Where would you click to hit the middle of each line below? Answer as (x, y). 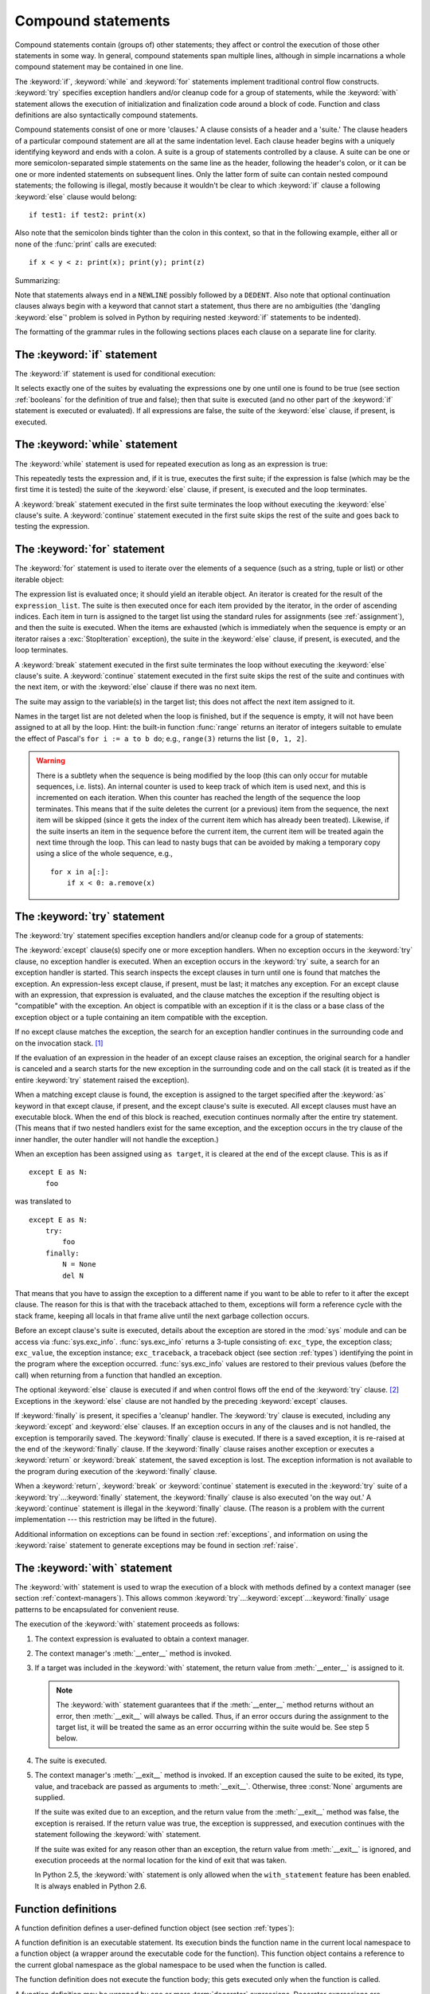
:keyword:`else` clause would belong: (76, 196)
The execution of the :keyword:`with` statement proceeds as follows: (127, 1624)
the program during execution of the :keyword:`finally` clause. (116, 1471)
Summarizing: (37, 280)
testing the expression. (52, 526)
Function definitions (66, 1909)
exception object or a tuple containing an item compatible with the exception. (141, 1017)
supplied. (50, 1797)
